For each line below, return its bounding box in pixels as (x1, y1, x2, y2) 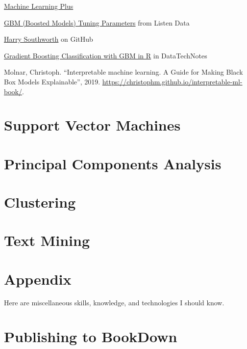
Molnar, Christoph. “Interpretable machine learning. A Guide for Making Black (4, 67, 243, 77)
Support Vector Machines (4, 115, 181, 135)
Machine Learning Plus (4, 1, 74, 11)
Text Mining (4, 230, 90, 250)
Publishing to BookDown (4, 326, 177, 346)
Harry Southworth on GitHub (4, 34, 93, 44)
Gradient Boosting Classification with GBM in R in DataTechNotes (4, 50, 207, 60)
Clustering (4, 192, 76, 212)
